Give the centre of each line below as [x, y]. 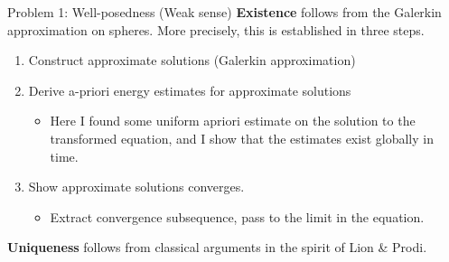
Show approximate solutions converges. [136, 187]
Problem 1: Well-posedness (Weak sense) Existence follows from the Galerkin [224, 12]
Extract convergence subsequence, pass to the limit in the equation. [237, 216]
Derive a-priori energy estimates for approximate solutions [190, 90]
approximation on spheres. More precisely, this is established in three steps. [216, 29]
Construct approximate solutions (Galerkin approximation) [192, 60]
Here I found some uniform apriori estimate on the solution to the [233, 121]
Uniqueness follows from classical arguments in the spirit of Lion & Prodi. [217, 247]
